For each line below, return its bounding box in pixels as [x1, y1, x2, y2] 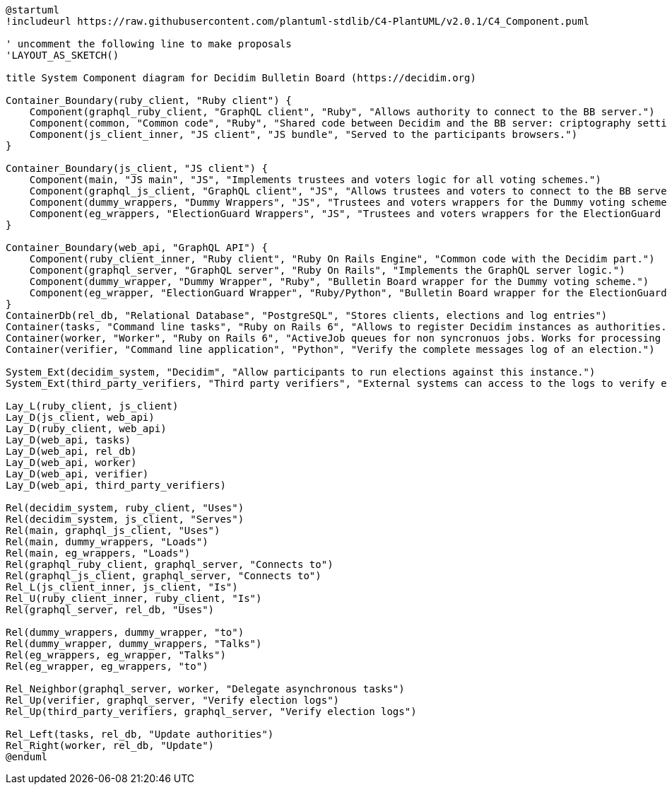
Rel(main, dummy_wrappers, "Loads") [6, 536, 208, 547]
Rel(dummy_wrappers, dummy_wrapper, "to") [6, 627, 244, 638]
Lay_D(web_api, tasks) [6, 434, 131, 446]
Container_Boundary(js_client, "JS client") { [6, 163, 268, 174]
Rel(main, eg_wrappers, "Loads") [6, 547, 191, 559]
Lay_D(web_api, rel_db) [6, 446, 137, 457]
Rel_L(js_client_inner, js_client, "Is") [6, 581, 238, 593]
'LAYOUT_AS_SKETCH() [6, 50, 119, 61]
